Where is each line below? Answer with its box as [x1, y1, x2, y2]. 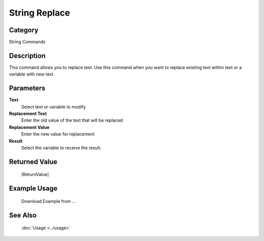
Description [9, 51, 46, 60]
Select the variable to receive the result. [21, 145, 102, 151]
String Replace [9, 7, 70, 18]
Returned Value [9, 157, 58, 166]
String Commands [9, 39, 46, 45]
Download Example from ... [21, 198, 76, 204]
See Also [9, 211, 37, 219]
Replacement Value [9, 124, 50, 130]
